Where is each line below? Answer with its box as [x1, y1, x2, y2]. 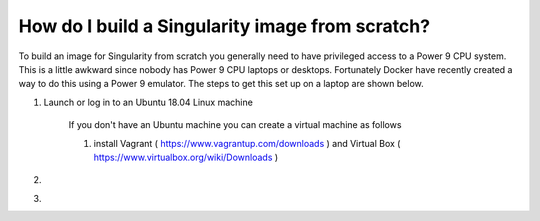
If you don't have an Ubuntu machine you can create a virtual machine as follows [68, 119, 402, 131]
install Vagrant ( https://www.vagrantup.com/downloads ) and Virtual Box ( [93, 137, 401, 149]
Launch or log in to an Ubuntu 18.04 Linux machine [43, 96, 254, 108]
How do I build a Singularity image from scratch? [18, 15, 430, 37]
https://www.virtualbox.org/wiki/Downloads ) [93, 151, 279, 163]
